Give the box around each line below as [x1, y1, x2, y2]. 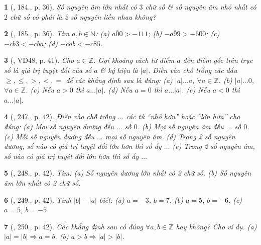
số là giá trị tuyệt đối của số [4, 64, 92, 75]
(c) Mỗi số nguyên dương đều [4, 131, 95, 141]
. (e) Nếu [182, 85, 210, 95]
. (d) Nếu [103, 85, 133, 95]
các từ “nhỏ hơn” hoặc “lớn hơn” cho [126, 111, 240, 122]
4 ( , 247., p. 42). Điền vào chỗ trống [4, 111, 115, 122]
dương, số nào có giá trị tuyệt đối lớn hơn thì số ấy [4, 141, 162, 151]
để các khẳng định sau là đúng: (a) [66, 74, 173, 85]
